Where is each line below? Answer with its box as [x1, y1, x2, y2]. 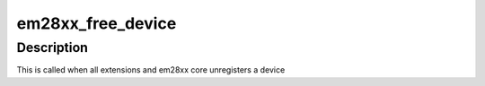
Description [16, 39, 89, 56]
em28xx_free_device [16, 13, 177, 33]
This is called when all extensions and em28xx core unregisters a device [16, 64, 286, 75]
